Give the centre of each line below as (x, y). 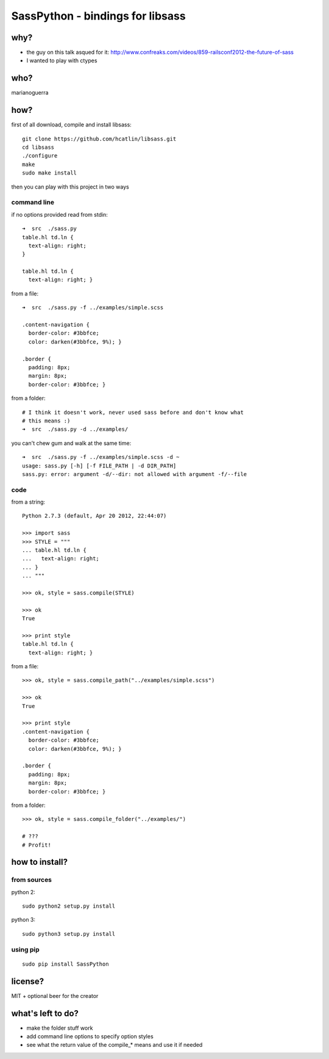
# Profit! (37, 845)
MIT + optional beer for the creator (55, 996)
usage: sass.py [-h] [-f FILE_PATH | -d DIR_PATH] (99, 466)
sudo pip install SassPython (65, 964)
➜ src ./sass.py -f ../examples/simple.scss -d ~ (101, 457)
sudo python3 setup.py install (69, 934)
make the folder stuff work (60, 1028)
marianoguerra (30, 93)
